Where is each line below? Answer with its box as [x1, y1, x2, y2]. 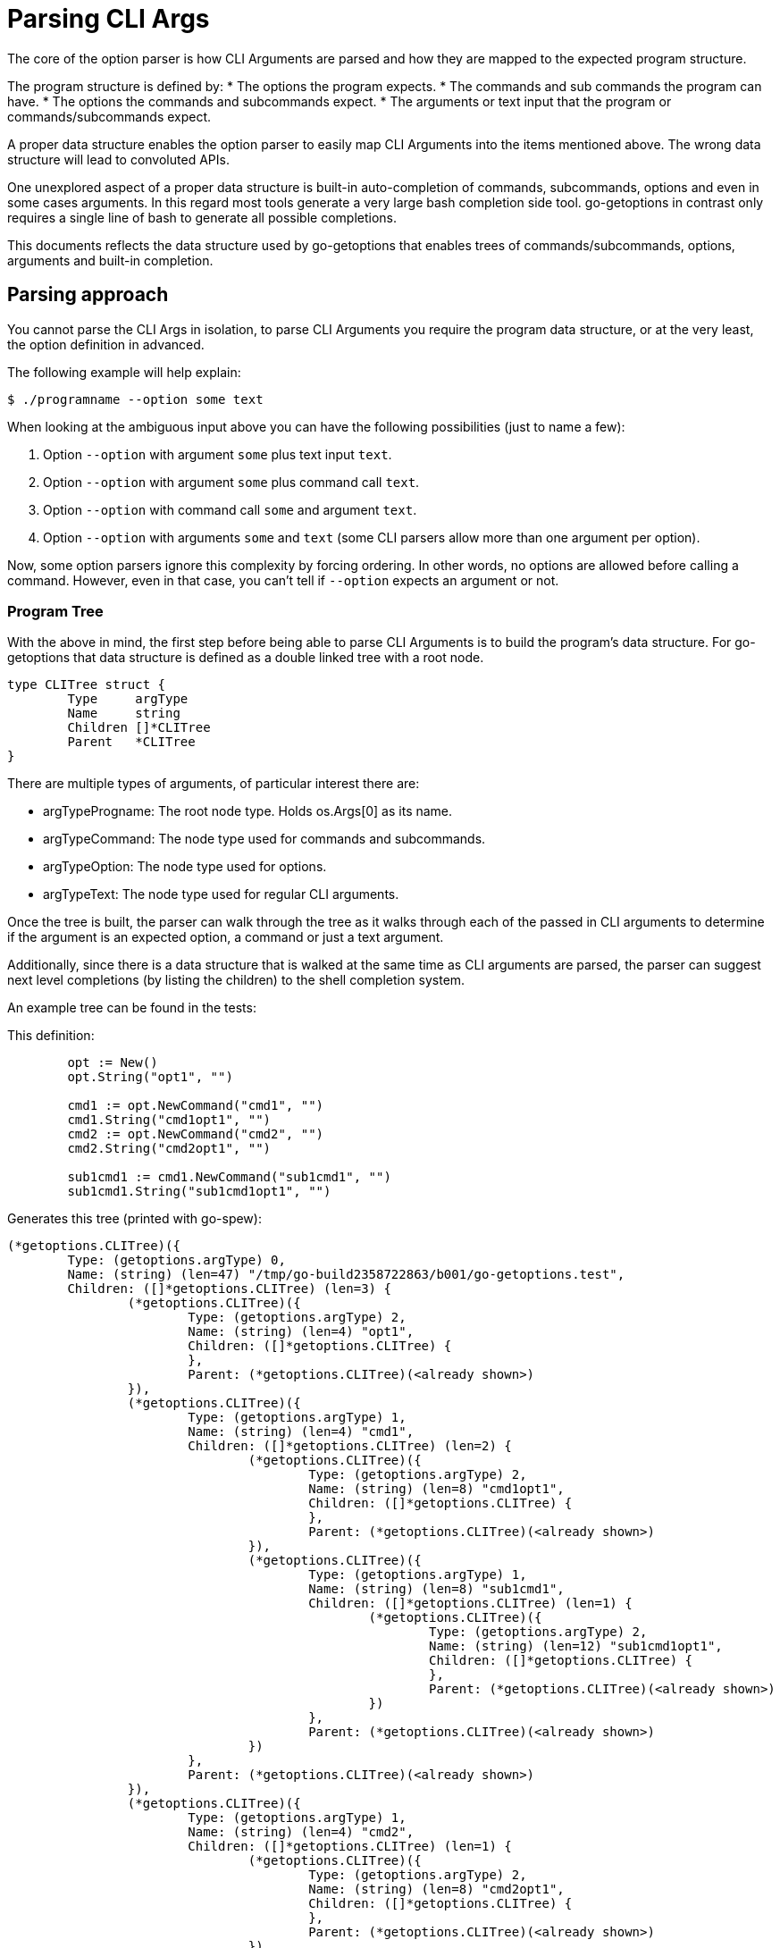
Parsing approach [7, 283, 169, 306]
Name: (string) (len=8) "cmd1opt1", [308, 1482, 565, 1497]
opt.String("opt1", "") [67, 1070, 233, 1085]
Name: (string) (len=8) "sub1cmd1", [308, 1582, 565, 1597]
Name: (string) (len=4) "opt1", [188, 1324, 415, 1339]
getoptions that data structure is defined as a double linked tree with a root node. [7, 650, 484, 666]
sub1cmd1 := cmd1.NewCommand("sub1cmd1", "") [67, 1170, 391, 1185]
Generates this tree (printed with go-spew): [7, 1211, 262, 1227]
